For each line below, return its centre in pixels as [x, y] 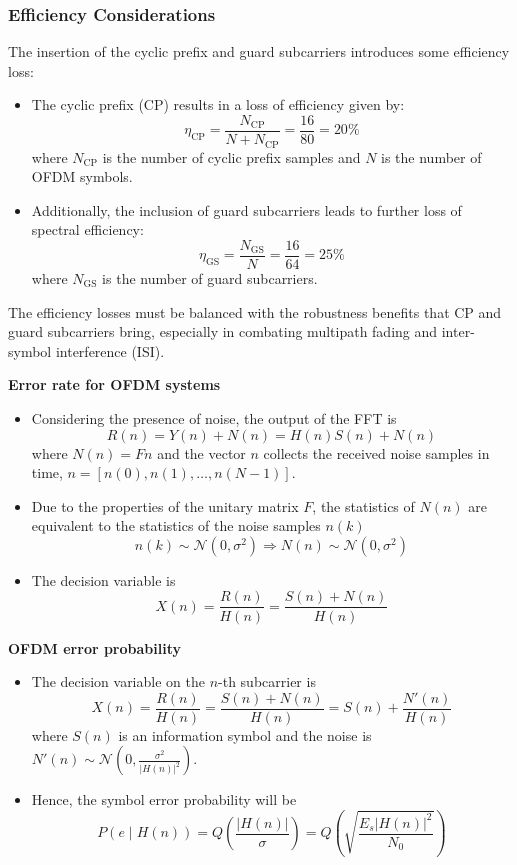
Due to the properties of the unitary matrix [165, 505]
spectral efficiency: [87, 229]
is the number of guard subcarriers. [210, 277]
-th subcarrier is [267, 681]
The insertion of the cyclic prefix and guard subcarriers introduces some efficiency [259, 51]
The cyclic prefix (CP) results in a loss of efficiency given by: [218, 104]
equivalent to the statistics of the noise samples [176, 525]
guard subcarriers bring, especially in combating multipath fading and [223, 331]
